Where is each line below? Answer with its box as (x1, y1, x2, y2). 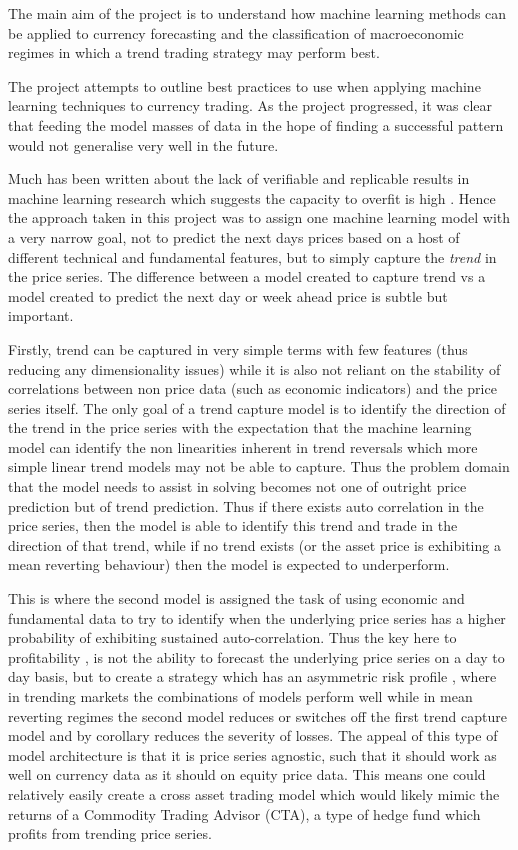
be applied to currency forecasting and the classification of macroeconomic (8, 22, 464, 43)
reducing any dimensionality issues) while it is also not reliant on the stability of (8, 358, 501, 379)
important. (8, 305, 74, 326)
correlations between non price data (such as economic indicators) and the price (8, 378, 497, 399)
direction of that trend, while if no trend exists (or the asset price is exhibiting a (8, 534, 501, 555)
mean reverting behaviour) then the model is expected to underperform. (8, 554, 450, 575)
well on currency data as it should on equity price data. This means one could (8, 764, 486, 785)
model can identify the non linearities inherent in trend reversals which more (8, 436, 478, 457)
